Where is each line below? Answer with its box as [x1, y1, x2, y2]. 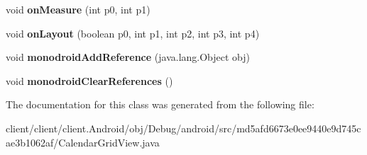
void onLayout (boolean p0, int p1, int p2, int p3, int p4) [6, 25, 260, 40]
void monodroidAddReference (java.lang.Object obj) [6, 50, 251, 64]
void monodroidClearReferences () [6, 73, 173, 88]
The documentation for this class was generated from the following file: [6, 97, 314, 112]
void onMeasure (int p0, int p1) [6, 2, 150, 16]
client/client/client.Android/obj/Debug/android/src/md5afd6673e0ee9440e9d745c [6, 120, 361, 135]
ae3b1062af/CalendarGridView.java [6, 134, 160, 149]
